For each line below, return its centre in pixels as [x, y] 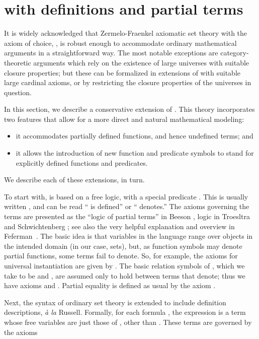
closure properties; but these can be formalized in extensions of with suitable [122, 72]
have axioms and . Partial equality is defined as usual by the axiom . [110, 285]
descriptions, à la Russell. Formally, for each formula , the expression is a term [125, 312]
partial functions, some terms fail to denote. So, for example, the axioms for [121, 256]
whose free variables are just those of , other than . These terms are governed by [128, 322]
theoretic [18, 62]
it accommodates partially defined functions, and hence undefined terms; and [135, 136]
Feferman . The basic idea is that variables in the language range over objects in [128, 236]
